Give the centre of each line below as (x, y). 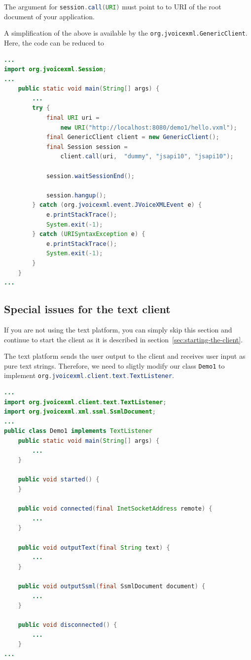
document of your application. (50, 16)
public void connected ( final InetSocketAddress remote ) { (115, 509)
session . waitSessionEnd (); (90, 176)
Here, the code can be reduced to (54, 42)
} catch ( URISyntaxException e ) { (89, 234)
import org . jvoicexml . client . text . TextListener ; (85, 402)
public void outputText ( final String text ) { (94, 547)
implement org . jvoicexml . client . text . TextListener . (89, 375)
